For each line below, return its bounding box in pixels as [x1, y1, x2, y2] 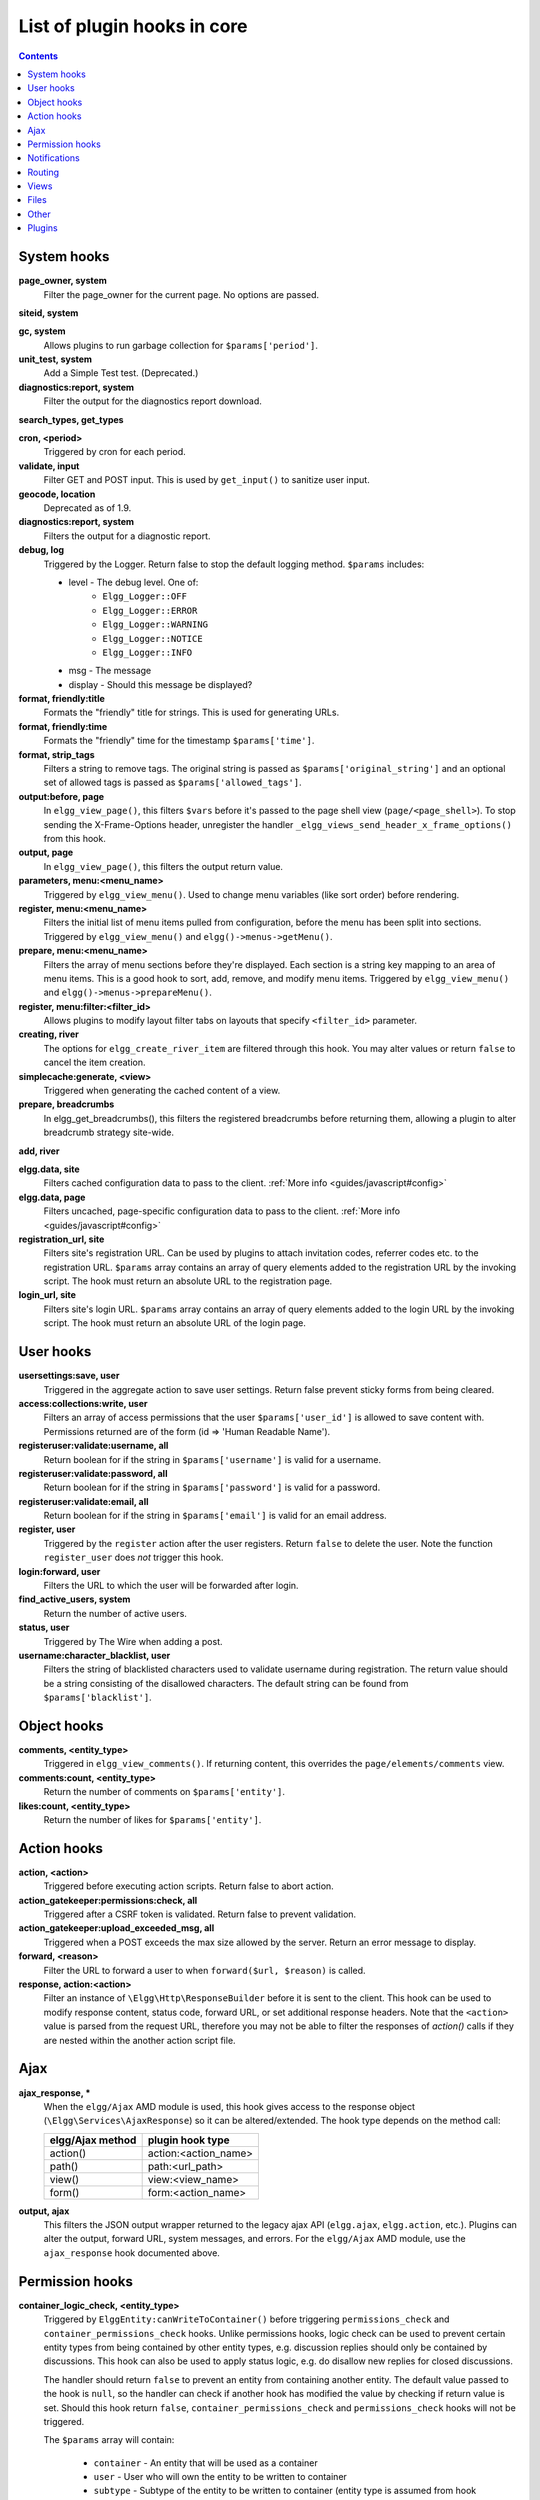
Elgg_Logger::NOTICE [102, 633, 204, 644]
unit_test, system [18, 353, 93, 365]
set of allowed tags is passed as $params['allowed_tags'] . [43, 776, 302, 789]
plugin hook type [147, 2133, 230, 2147]
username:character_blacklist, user [18, 1649, 171, 1661]
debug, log [18, 544, 65, 556]
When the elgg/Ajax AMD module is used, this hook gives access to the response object [43, 2100, 415, 2112]
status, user [18, 1621, 70, 1634]
